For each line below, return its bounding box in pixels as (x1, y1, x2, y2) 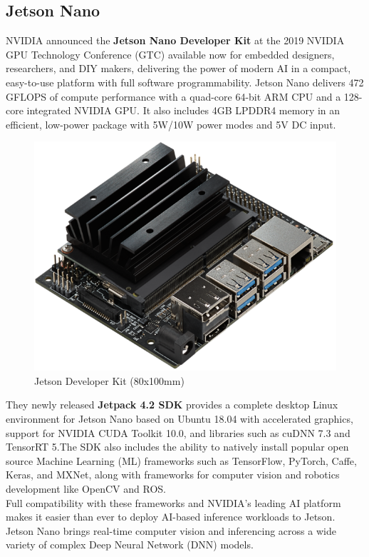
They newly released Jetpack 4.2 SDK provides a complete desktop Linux (6, 397, 338, 412)
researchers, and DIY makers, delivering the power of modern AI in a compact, (6, 61, 351, 76)
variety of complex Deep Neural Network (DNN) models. (6, 537, 254, 552)
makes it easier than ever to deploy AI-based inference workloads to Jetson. (6, 509, 336, 524)
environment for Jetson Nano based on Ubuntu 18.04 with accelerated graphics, (6, 411, 353, 426)
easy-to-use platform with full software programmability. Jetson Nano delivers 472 (6, 74, 364, 89)
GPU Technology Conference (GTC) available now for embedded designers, (6, 46, 335, 61)
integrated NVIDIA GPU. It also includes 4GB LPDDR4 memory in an (26, 103, 341, 118)
